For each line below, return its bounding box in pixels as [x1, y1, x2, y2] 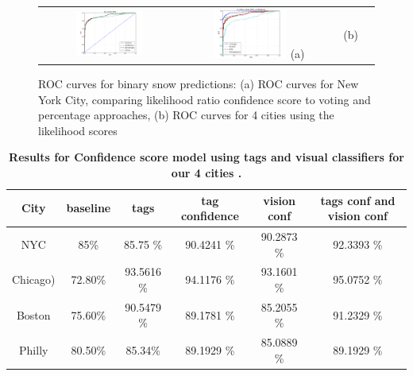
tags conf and [320, 192, 396, 208]
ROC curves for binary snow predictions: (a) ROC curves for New [38, 75, 359, 91]
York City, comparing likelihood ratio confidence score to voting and [38, 91, 371, 107]
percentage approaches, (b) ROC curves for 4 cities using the [38, 107, 334, 123]
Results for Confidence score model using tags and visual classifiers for [9, 149, 404, 165]
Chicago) [12, 271, 56, 288]
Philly [19, 342, 48, 359]
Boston [16, 306, 51, 323]
